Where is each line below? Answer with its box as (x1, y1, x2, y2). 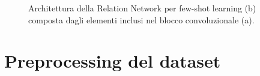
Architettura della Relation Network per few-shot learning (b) (28, 2, 256, 14)
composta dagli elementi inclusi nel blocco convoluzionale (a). (28, 13, 255, 26)
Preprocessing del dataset (4, 48, 221, 73)
